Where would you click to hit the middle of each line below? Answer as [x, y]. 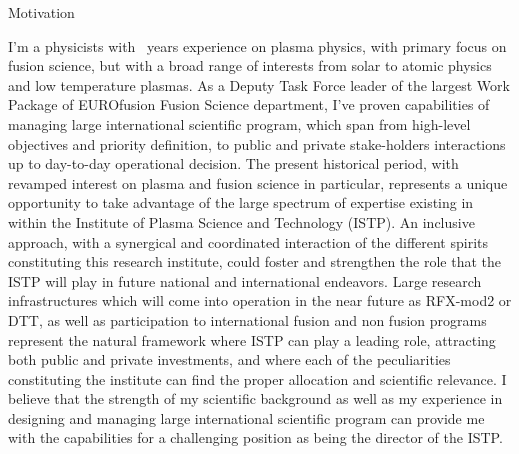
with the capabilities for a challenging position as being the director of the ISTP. [255, 437]
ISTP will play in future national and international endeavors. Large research [245, 280]
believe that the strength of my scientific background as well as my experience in [255, 398]
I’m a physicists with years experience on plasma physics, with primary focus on [257, 45]
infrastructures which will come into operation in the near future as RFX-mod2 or [260, 300]
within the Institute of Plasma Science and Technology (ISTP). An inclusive [241, 221]
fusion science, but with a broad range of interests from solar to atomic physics [250, 65]
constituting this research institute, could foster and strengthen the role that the [255, 261]
